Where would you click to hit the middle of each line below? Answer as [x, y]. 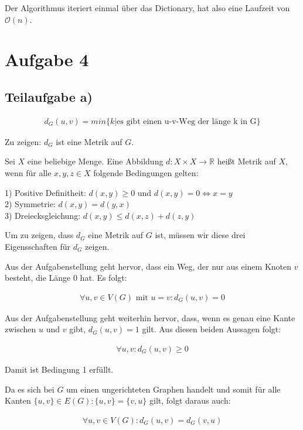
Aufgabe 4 [47, 59]
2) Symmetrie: [30, 204]
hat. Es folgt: [103, 278]
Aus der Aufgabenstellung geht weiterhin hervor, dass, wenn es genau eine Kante [150, 317]
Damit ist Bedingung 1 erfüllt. [59, 369]
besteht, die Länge [38, 278]
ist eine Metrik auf [89, 141]
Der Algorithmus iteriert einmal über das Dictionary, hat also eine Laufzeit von [147, 8]
